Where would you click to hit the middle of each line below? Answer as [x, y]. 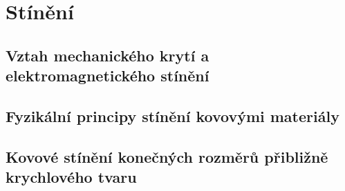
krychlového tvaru [71, 177]
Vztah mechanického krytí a [108, 55]
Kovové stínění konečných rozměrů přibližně [167, 156]
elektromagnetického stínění [108, 76]
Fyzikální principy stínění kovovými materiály [172, 115]
